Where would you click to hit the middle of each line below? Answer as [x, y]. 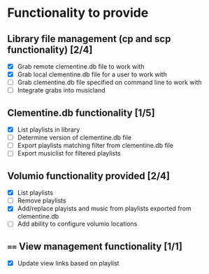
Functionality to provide [78, 13]
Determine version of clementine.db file [74, 137]
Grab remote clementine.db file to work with [81, 67]
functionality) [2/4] [50, 49]
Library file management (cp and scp [89, 39]
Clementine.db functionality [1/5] [81, 112]
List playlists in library [49, 130]
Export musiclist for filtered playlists [69, 153]
